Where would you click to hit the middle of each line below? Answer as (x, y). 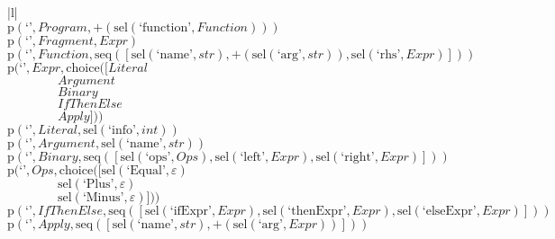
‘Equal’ (146, 170)
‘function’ (165, 27)
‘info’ (122, 130)
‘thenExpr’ (317, 211)
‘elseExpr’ (449, 211)
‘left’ (253, 157)
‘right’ (358, 157)
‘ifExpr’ (191, 211)
